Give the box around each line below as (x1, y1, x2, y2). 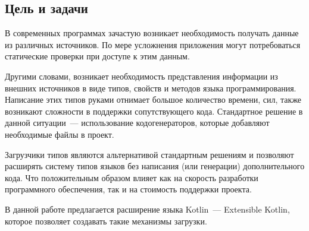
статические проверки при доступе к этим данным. (5, 50, 190, 62)
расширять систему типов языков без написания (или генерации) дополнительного (5, 160, 305, 172)
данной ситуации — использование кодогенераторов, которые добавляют (5, 116, 270, 129)
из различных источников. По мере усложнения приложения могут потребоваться (5, 38, 301, 50)
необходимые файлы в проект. (5, 128, 114, 140)
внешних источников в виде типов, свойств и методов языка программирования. (5, 81, 296, 94)
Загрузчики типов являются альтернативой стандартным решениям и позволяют (5, 148, 294, 160)
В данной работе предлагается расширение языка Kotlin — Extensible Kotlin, (5, 202, 290, 215)
